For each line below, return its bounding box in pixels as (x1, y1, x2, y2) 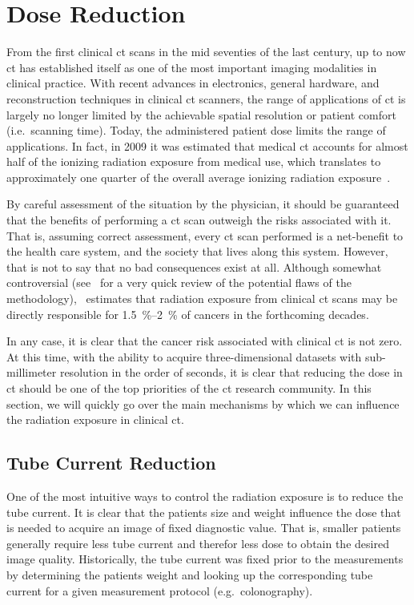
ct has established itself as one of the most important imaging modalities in (6, 58, 377, 75)
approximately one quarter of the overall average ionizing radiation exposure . (6, 168, 391, 185)
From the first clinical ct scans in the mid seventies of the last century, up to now (6, 43, 406, 60)
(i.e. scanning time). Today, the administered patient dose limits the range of (6, 122, 386, 139)
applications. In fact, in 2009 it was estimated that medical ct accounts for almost (6, 137, 408, 154)
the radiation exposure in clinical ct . (6, 411, 184, 428)
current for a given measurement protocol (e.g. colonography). (6, 582, 313, 599)
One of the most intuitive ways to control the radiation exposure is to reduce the (6, 487, 404, 504)
